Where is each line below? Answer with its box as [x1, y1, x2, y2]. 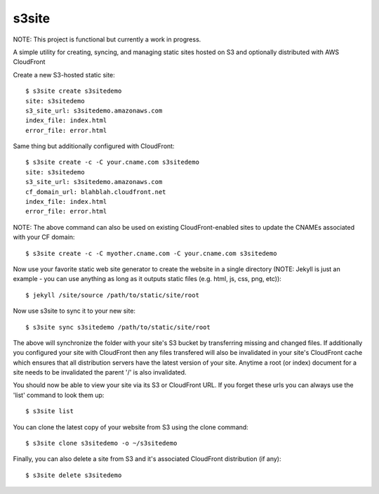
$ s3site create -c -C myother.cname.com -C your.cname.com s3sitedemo [25, 249, 277, 257]
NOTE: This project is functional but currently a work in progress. [13, 35, 201, 44]
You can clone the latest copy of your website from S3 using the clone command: [13, 422, 248, 431]
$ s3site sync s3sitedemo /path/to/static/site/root [25, 323, 211, 331]
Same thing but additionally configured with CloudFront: [13, 142, 175, 150]
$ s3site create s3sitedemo [25, 87, 122, 95]
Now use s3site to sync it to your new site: [13, 306, 136, 316]
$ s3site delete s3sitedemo [25, 471, 122, 479]
